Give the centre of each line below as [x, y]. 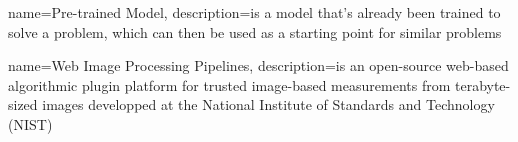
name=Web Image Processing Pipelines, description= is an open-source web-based [258, 65]
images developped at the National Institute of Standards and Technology [268, 104]
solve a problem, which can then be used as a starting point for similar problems [255, 31]
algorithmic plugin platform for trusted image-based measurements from [229, 84]
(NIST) [30, 123]
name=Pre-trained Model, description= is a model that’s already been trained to [254, 12]
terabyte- [482, 84]
